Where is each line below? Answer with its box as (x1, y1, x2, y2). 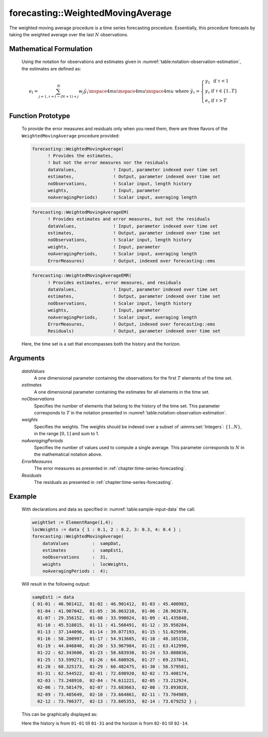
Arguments (9, 354, 45, 362)
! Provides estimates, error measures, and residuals (48, 279, 182, 285)
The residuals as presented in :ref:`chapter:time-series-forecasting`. (34, 479, 174, 485)
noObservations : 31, (42, 554, 109, 560)
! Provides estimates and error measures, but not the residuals (48, 216, 210, 222)
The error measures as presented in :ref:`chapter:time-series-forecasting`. (34, 466, 186, 471)
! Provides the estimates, (48, 153, 114, 158)
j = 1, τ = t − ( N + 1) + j (38, 94, 79, 99)
